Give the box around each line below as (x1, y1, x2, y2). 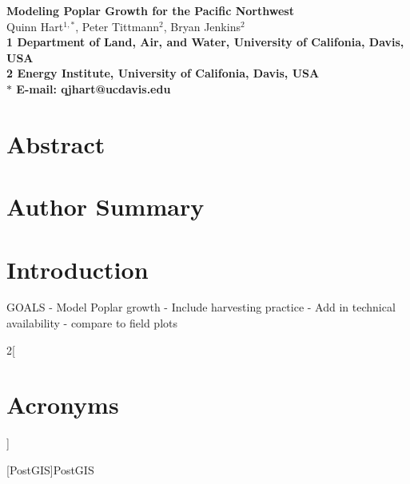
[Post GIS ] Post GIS (6, 461, 94, 478)
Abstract (6, 127, 105, 160)
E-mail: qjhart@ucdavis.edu (16, 80, 171, 97)
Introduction (6, 252, 149, 285)
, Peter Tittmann (75, 18, 160, 34)
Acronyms (6, 388, 119, 421)
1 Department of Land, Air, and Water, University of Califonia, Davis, (6, 34, 404, 50)
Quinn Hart (6, 18, 64, 34)
